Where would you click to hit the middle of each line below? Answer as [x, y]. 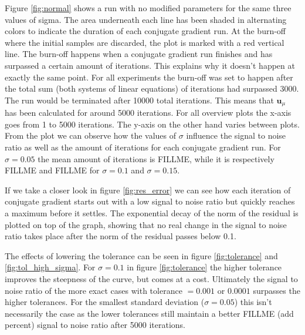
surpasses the [277, 290]
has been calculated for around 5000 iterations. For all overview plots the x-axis [148, 113]
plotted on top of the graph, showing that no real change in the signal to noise [146, 224]
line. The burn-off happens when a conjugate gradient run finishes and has [139, 54]
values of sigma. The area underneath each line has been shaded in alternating [146, 19]
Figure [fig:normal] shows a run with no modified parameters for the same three [148, 8]
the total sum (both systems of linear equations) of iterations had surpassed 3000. [152, 88]
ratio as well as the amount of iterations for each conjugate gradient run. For [143, 147]
